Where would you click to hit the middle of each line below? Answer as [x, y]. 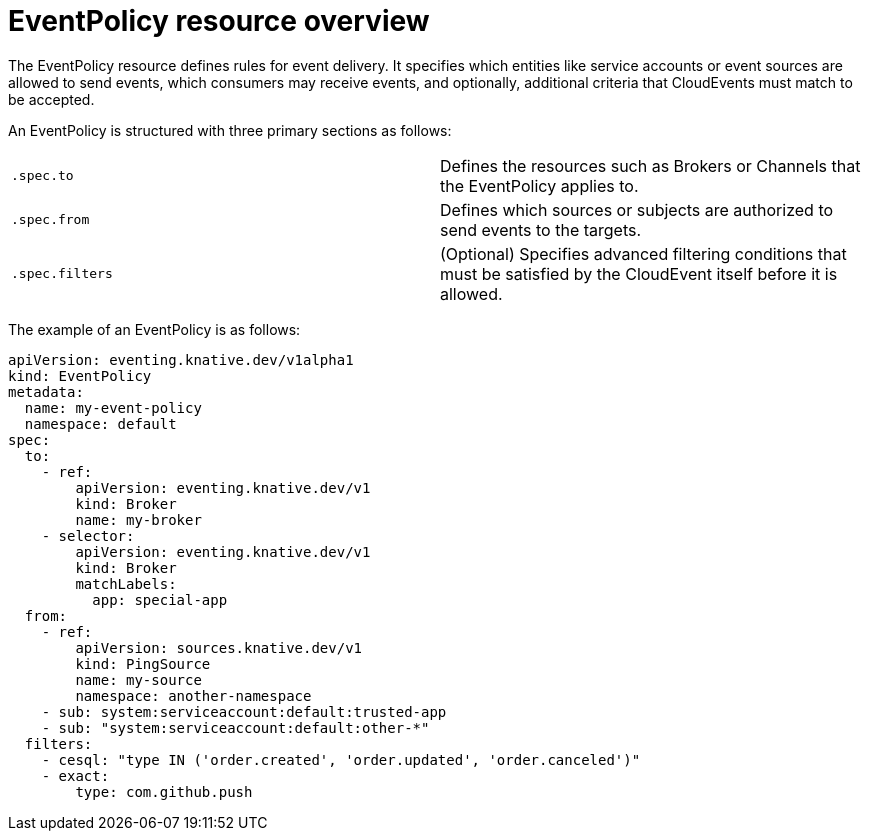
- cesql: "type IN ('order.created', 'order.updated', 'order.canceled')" [341, 759]
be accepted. [51, 99]
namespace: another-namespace [193, 695]
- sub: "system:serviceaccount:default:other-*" [235, 727]
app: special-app [160, 599]
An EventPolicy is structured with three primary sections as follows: [230, 130]
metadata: [46, 391]
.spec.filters [62, 274]
